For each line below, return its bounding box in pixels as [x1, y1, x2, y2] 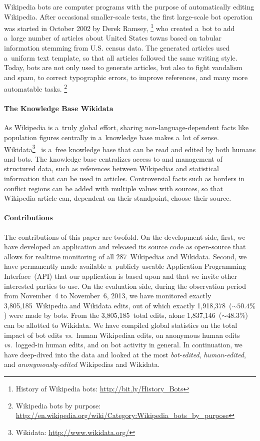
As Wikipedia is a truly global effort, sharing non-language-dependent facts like [4, 122, 249, 133]
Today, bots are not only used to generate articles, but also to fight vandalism [4, 62, 242, 73]
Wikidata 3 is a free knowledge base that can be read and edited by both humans [4, 142, 256, 154]
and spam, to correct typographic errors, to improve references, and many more [4, 72, 248, 82]
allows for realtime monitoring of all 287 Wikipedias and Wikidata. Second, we [4, 251, 247, 261]
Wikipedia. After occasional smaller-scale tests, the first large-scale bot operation [4, 11, 252, 22]
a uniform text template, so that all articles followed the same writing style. [4, 52, 237, 63]
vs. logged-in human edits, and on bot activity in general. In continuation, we [4, 339, 242, 350]
